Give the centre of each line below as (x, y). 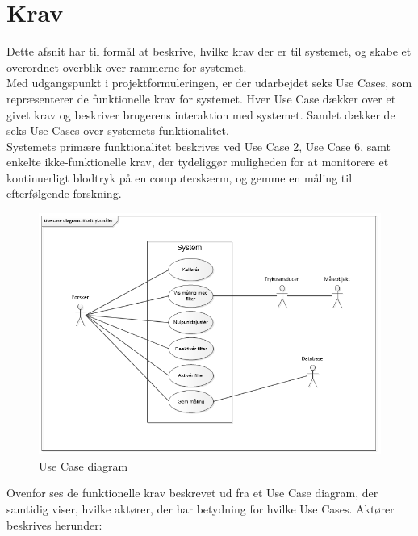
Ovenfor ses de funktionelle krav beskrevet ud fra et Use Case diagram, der (192, 493)
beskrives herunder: (54, 524)
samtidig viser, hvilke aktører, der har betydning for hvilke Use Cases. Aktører (201, 508)
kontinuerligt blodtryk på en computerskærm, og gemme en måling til (180, 177)
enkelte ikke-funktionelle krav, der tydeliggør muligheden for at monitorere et (198, 162)
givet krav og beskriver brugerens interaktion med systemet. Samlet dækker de (201, 114)
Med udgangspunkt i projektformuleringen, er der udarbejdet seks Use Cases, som (209, 83)
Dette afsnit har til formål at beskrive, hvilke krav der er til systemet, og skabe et (209, 51)
